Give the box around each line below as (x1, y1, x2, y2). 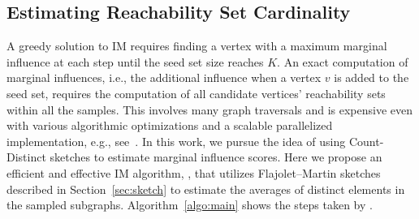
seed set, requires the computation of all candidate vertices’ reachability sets (6, 84, 386, 101)
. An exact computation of (277, 53, 408, 70)
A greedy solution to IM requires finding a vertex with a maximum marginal (6, 37, 387, 54)
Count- (348, 132, 384, 149)
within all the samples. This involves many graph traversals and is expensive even (6, 101, 413, 118)
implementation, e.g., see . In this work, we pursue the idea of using (6, 132, 346, 149)
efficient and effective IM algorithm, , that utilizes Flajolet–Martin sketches (6, 164, 381, 181)
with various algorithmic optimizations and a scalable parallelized (6, 117, 333, 134)
